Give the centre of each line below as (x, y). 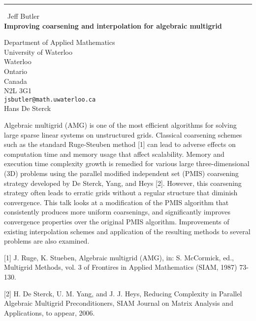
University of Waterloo (38, 52)
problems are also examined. (47, 241)
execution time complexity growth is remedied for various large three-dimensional (127, 163)
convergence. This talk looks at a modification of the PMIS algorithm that (116, 202)
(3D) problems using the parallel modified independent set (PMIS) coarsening (121, 173)
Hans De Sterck (28, 108)
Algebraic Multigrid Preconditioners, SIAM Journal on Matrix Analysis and (119, 303)
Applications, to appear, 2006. (49, 312)
